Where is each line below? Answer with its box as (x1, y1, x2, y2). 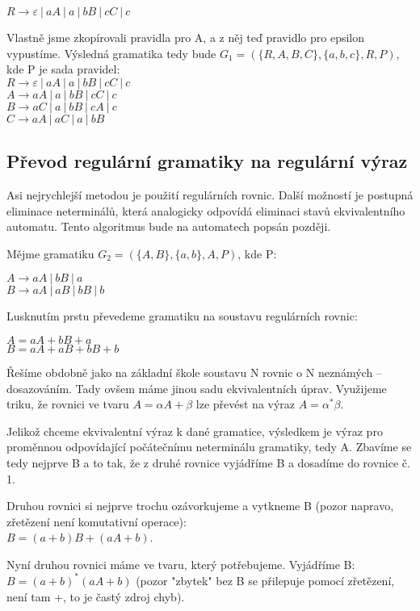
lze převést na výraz (195, 395, 296, 412)
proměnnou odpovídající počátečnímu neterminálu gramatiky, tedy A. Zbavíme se (6, 438, 412, 455)
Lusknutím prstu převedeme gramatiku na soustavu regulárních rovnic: (6, 308, 358, 324)
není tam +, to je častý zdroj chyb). (6, 588, 185, 605)
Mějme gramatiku (6, 245, 94, 262)
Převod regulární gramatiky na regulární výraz (6, 149, 408, 174)
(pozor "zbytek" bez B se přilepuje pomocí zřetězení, (136, 571, 395, 588)
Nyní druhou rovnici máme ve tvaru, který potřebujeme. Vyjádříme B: (6, 555, 355, 572)
